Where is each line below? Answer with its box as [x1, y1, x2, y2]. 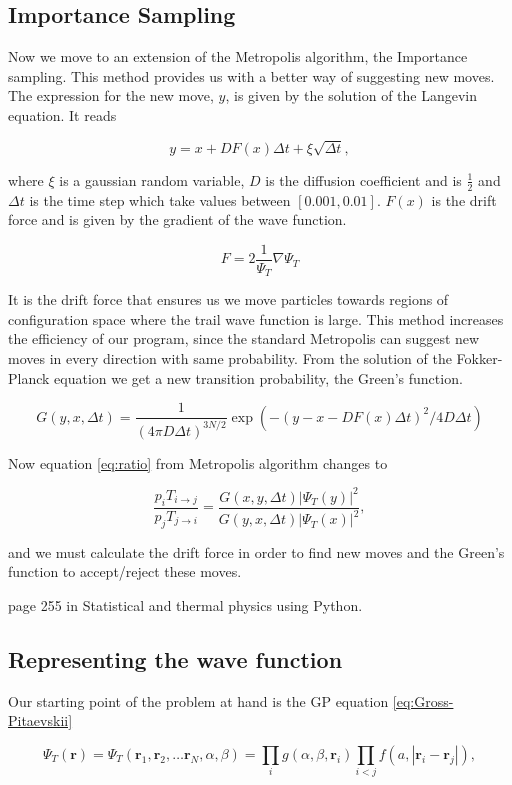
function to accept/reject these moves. [8, 561, 242, 582]
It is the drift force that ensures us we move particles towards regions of [8, 289, 449, 310]
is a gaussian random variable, [59, 169, 245, 190]
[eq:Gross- [392, 690, 454, 711]
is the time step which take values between [29, 189, 291, 210]
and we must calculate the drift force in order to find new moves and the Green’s [8, 541, 505, 562]
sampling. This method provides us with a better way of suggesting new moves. [8, 65, 495, 86]
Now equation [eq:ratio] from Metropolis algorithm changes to [8, 452, 388, 473]
